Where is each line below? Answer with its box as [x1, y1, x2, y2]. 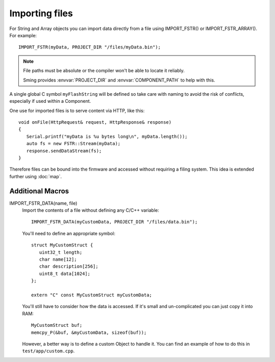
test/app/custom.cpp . [22, 348, 75, 354]
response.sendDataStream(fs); [26, 148, 102, 154]
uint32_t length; [39, 249, 82, 255]
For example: [9, 32, 37, 38]
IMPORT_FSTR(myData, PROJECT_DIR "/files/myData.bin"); [18, 44, 161, 50]
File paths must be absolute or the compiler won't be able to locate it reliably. [23, 68, 185, 74]
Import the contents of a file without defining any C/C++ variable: [22, 207, 159, 213]
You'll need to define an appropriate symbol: [22, 230, 116, 236]
